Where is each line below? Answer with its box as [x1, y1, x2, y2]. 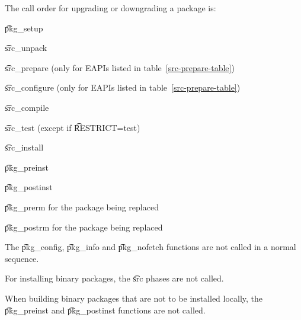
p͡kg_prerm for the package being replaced [5, 200, 159, 213]
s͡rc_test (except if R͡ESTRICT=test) [5, 121, 140, 133]
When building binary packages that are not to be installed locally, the [5, 292, 263, 304]
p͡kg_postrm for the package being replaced [5, 220, 163, 233]
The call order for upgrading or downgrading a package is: [5, 2, 216, 14]
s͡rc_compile [5, 101, 49, 113]
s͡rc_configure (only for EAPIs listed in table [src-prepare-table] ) [5, 81, 241, 94]
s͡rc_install [5, 141, 44, 153]
